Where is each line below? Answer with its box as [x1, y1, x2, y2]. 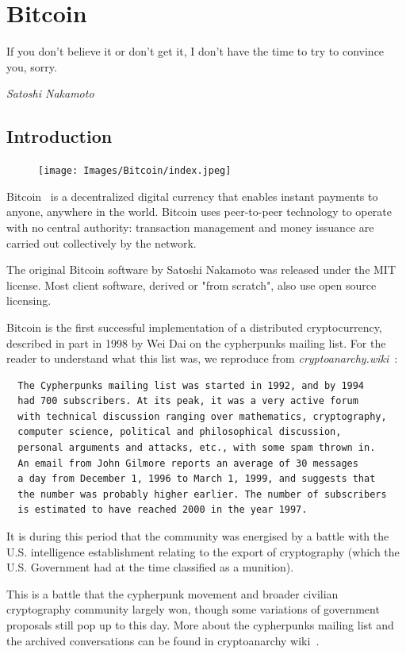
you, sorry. [6, 58, 57, 75]
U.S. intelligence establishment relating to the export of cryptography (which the [6, 543, 400, 560]
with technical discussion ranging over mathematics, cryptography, [17, 410, 387, 422]
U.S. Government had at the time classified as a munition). [6, 559, 294, 575]
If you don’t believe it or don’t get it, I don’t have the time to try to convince [6, 43, 385, 60]
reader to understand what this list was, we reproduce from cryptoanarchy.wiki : [6, 350, 398, 367]
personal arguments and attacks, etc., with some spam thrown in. [17, 442, 376, 454]
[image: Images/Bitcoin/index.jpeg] [38, 165, 232, 177]
